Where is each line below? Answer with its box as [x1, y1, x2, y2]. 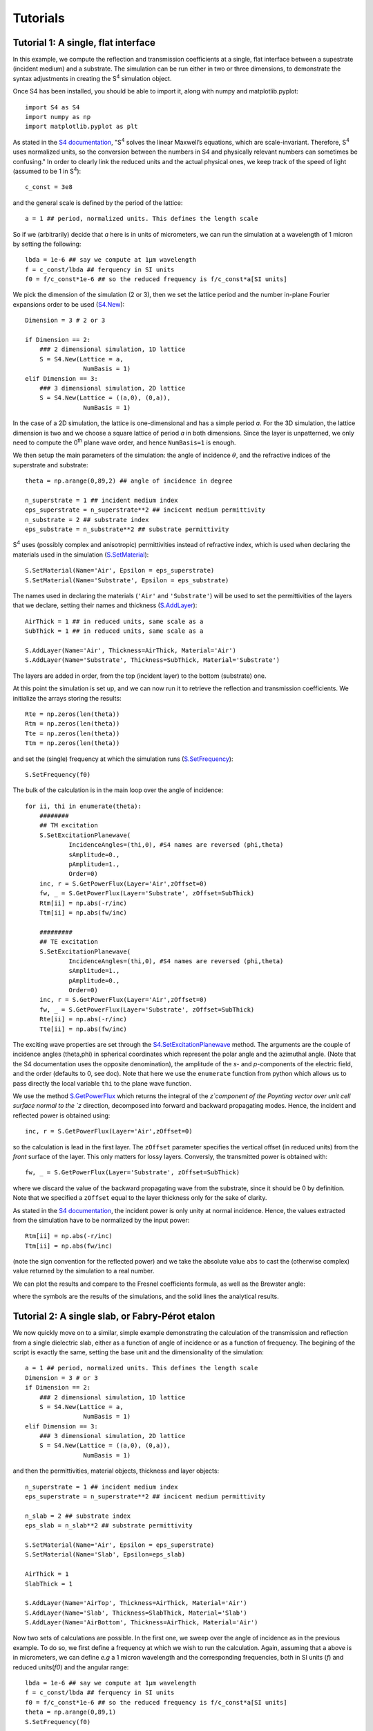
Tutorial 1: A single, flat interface [12, 37, 155, 48]
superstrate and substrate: [12, 460, 88, 469]
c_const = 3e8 [25, 183, 73, 191]
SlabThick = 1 [25, 1579, 73, 1588]
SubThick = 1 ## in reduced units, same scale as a [25, 627, 204, 635]
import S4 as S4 [25, 103, 80, 111]
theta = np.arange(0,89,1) [25, 1708, 117, 1716]
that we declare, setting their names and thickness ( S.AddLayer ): [12, 601, 198, 609]
